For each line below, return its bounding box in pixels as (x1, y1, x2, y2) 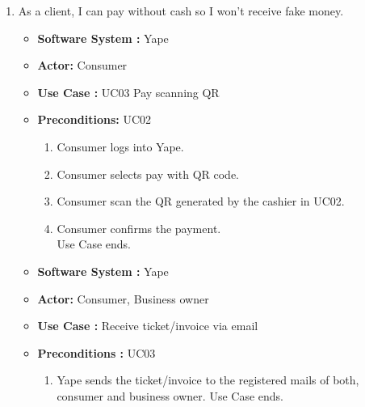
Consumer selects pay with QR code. (57, 165, 239, 182)
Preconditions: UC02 (37, 111, 151, 128)
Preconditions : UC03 (37, 344, 156, 361)
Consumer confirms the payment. (57, 219, 221, 236)
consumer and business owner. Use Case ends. (57, 387, 283, 404)
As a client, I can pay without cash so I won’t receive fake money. (18, 2, 344, 19)
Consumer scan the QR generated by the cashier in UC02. (57, 193, 345, 210)
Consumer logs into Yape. (57, 138, 184, 155)
